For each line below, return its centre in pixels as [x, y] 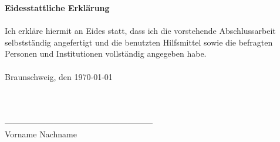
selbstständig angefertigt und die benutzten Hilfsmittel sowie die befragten [139, 42]
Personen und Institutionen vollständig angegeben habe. [106, 53]
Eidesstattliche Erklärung [57, 8]
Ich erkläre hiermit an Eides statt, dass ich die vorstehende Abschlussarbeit [140, 31]
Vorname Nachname [41, 134]
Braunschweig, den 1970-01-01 [59, 76]
